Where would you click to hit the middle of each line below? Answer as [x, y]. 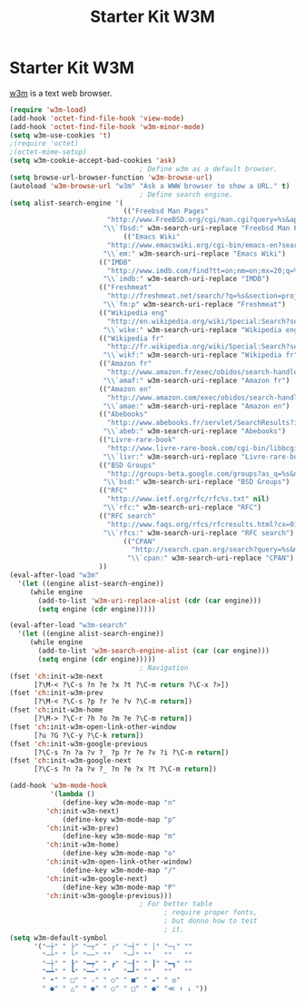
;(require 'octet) [44, 144]
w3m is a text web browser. [61, 93]
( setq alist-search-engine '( [67, 203]
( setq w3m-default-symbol [58, 938]
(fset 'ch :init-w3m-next [56, 676]
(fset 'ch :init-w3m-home [56, 710]
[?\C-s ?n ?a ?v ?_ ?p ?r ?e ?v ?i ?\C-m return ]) [131, 753]
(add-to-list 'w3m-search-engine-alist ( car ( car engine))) [154, 651]
